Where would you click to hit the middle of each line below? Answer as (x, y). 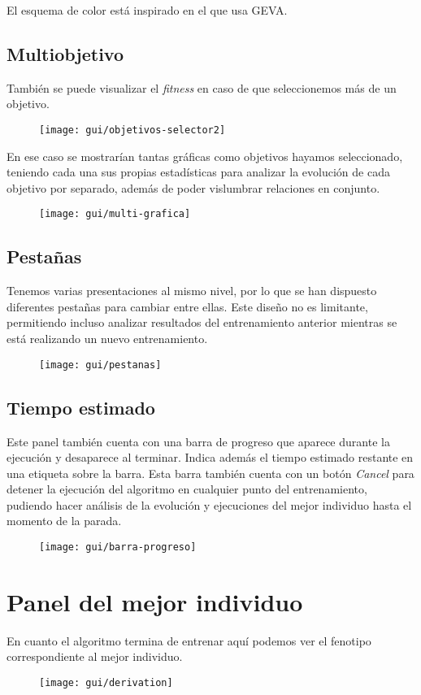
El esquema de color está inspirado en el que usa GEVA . (147, 10)
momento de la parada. (64, 521)
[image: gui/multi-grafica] (115, 214)
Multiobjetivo (65, 53)
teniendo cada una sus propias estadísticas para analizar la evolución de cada (198, 172)
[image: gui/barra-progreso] (118, 547)
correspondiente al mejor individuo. (95, 656)
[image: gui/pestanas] (100, 365)
